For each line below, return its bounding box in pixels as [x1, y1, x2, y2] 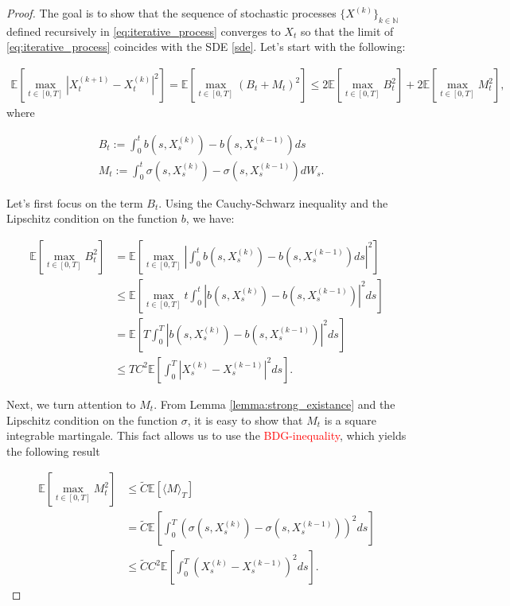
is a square [324, 411, 376, 428]
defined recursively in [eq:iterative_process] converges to [6, 22, 281, 39]
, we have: [185, 210, 235, 227]
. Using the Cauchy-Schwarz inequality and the [158, 194, 388, 211]
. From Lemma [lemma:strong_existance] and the [154, 395, 395, 412]
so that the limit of [300, 22, 394, 39]
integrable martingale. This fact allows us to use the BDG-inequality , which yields [6, 427, 407, 444]
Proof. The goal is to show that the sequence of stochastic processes [6, 5, 337, 21]
